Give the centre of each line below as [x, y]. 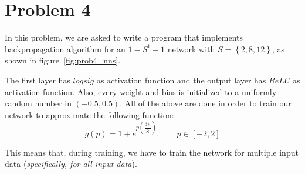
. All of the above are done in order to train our [206, 103]
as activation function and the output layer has [181, 80]
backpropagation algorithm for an [65, 48]
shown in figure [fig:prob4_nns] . [63, 60]
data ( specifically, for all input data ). [71, 164]
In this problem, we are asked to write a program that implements [124, 37]
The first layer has [38, 80]
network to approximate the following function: [89, 114]
